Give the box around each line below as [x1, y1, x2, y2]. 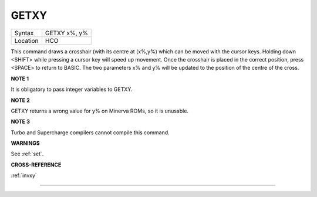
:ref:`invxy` [11, 172, 38, 179]
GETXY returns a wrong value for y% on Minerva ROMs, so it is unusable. [11, 107, 189, 114]
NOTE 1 [11, 75, 29, 82]
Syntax [14, 29, 34, 37]
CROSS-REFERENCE [11, 161, 62, 168]
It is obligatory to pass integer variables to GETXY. [11, 86, 133, 93]
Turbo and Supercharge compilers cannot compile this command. [11, 129, 170, 136]
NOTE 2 [11, 97, 30, 104]
